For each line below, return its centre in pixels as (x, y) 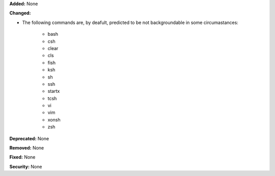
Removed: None (27, 148)
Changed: (20, 13)
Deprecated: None (29, 138)
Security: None (26, 166)
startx (54, 91)
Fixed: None (22, 157)
